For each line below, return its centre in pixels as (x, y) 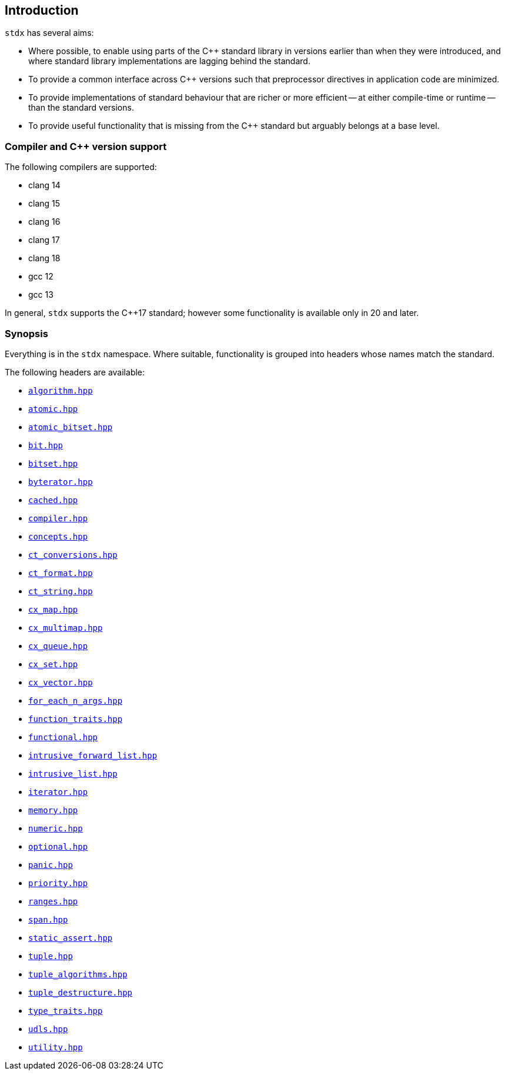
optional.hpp (58, 846)
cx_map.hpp (53, 609)
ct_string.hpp (61, 591)
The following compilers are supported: (81, 167)
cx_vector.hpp (61, 682)
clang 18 (44, 258)
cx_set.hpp (53, 664)
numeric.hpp (56, 828)
